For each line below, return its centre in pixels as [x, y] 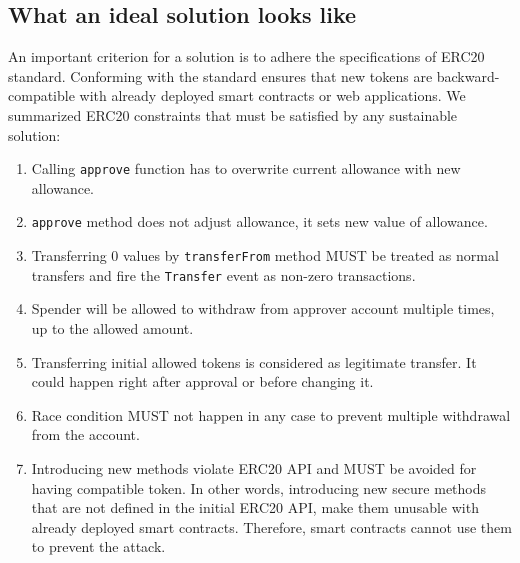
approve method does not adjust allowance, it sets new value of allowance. [259, 221]
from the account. [85, 434]
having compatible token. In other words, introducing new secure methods [259, 487]
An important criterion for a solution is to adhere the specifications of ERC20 [246, 56]
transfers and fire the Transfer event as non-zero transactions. [223, 274]
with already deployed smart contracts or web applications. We [272, 95]
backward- [468, 75]
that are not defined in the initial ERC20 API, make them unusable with [255, 507]
